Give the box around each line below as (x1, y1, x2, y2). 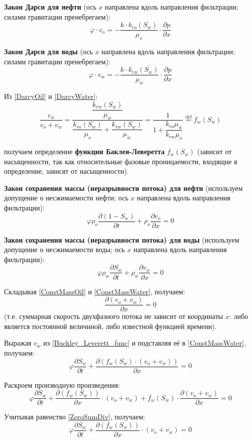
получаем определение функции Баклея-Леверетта (4, 146, 165, 157)
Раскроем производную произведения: (4, 379, 120, 390)
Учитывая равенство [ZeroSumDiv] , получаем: (4, 411, 146, 422)
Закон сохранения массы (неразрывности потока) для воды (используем (4, 234, 239, 245)
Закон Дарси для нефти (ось (4, 2, 96, 12)
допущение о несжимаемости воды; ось (4, 244, 125, 255)
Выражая (4, 338, 32, 348)
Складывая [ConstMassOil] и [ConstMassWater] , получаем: (4, 286, 185, 296)
